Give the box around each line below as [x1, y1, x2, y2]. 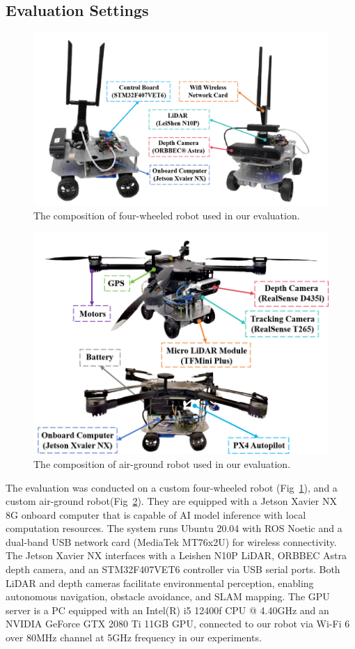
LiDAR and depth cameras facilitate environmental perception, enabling [6, 575, 314, 590]
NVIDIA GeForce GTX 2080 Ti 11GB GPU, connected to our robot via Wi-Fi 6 [6, 616, 350, 631]
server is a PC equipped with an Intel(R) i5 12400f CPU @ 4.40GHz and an [6, 602, 329, 617]
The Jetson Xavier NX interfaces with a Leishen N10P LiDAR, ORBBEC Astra [6, 548, 347, 563]
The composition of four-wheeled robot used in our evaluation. [33, 208, 300, 223]
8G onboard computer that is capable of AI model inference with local [6, 507, 306, 522]
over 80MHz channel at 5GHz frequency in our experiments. [6, 630, 262, 645]
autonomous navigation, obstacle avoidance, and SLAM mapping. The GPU [6, 589, 330, 604]
